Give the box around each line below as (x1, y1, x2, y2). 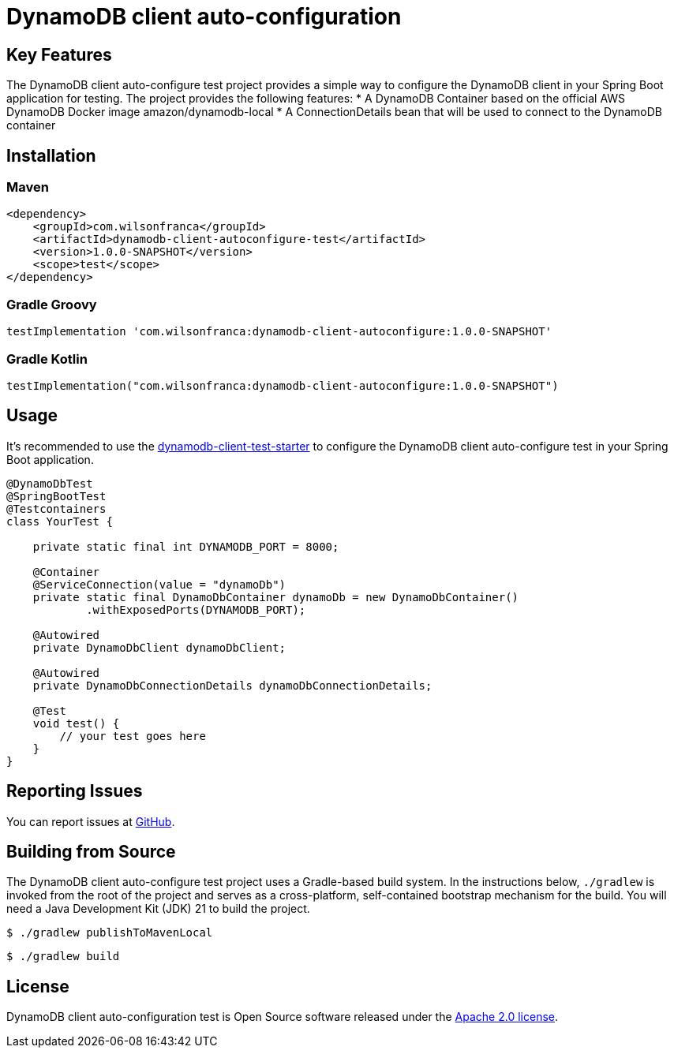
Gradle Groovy (6, 296, 97, 312)
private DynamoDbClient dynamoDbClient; (32, 641, 286, 654)
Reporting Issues (6, 781, 143, 802)
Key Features (6, 44, 112, 65)
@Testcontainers (6, 502, 107, 515)
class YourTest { (6, 514, 113, 528)
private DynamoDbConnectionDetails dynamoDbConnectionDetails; (32, 678, 432, 692)
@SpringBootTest (6, 489, 107, 503)
